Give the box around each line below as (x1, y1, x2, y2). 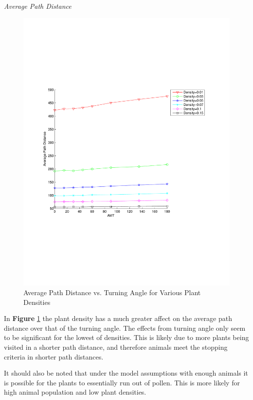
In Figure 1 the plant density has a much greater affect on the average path (4, 313, 232, 323)
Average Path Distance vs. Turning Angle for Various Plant (23, 287, 201, 298)
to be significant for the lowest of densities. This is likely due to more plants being (4, 332, 249, 342)
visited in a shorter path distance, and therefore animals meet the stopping (4, 342, 228, 352)
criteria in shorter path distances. (4, 351, 104, 361)
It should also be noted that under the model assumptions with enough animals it (4, 368, 248, 378)
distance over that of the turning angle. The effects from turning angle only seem (4, 322, 246, 333)
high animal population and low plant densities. (4, 387, 146, 397)
